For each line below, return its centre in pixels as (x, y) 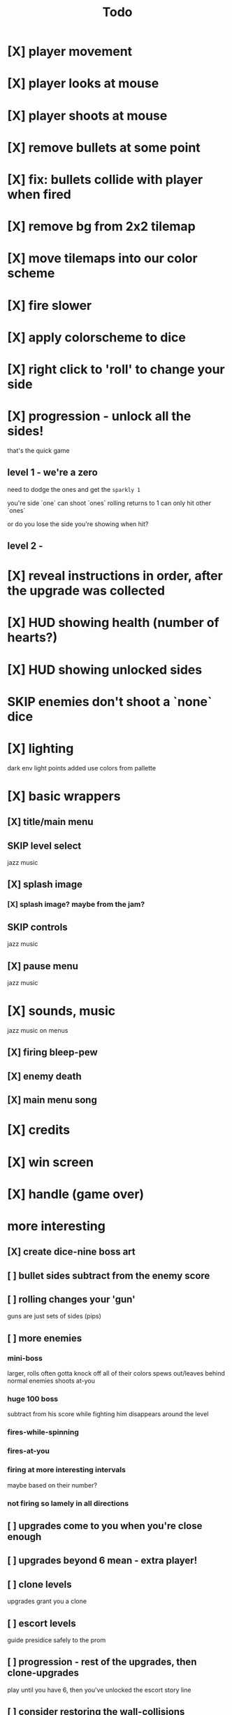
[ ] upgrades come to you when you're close (105, 1526)
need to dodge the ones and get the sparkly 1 (74, 489)
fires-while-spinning (43, 1432)
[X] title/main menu (50, 822)
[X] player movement (70, 51)
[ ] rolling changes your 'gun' (71, 1300)
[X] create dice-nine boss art (71, 1252)
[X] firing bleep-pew (52, 1053)
